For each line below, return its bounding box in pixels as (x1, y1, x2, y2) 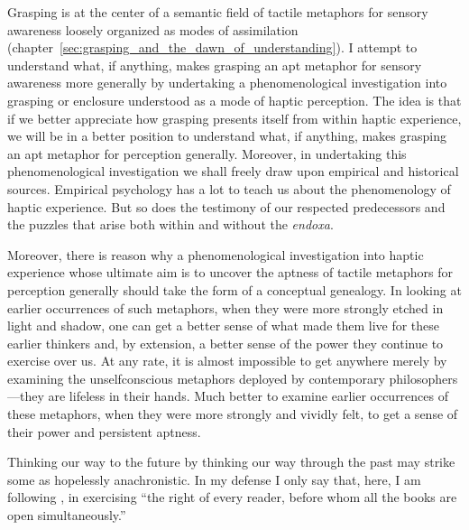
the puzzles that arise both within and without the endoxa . (7, 215, 334, 234)
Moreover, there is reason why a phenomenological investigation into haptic (7, 245, 424, 264)
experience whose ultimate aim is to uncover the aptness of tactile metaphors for (7, 263, 453, 282)
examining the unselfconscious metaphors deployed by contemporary (7, 368, 385, 387)
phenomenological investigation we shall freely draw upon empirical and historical (7, 162, 459, 181)
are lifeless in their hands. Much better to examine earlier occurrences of (48, 386, 449, 405)
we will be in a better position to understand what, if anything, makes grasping (7, 126, 446, 145)
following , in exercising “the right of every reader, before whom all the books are (7, 488, 457, 507)
